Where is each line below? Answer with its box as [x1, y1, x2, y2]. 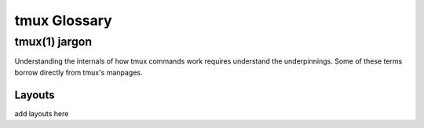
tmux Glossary [14, 12, 113, 29]
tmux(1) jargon [14, 35, 93, 49]
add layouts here [14, 108, 69, 118]
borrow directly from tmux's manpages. [14, 68, 143, 77]
